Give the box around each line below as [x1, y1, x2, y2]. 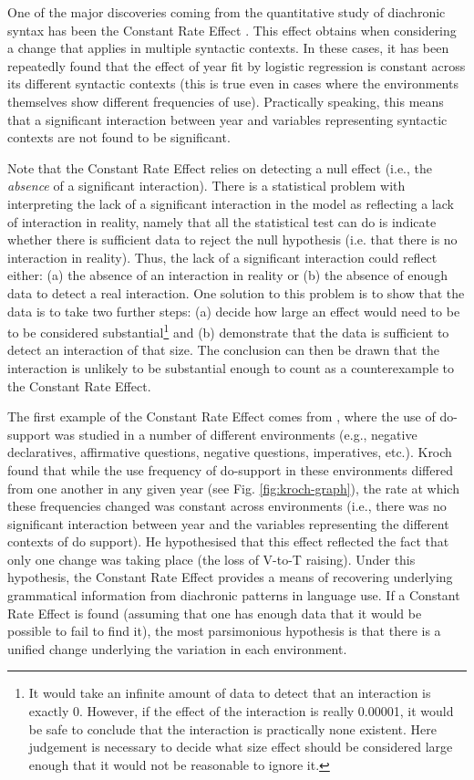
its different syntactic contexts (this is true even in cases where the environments [7, 74, 459, 93]
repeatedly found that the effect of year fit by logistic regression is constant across [7, 56, 466, 75]
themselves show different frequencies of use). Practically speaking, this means [7, 91, 444, 110]
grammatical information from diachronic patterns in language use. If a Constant [7, 586, 460, 605]
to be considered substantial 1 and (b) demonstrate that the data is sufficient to [7, 320, 449, 341]
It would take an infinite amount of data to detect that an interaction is [28, 683, 431, 702]
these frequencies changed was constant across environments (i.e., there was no [7, 496, 447, 515]
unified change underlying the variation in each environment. [7, 639, 347, 658]
